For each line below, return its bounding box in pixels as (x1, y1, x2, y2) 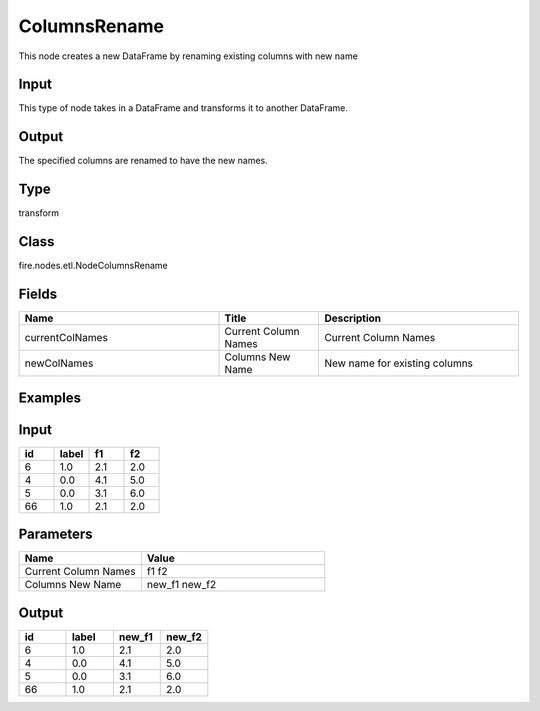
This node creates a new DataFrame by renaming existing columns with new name (18, 50, 359, 62)
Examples (18, 389, 82, 406)
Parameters (18, 526, 93, 543)
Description (324, 311, 382, 325)
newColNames (24, 356, 94, 370)
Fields (18, 285, 58, 302)
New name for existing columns (324, 356, 474, 370)
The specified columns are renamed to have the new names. (18, 155, 269, 167)
